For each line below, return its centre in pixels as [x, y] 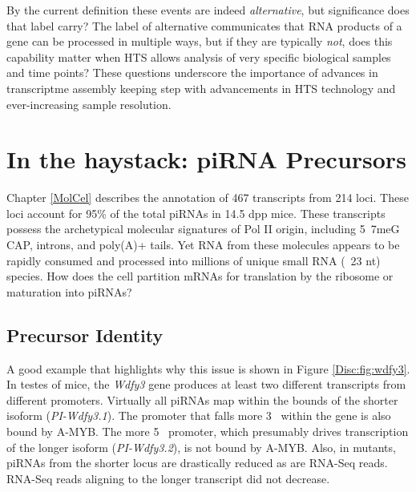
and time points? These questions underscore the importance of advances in [192, 73]
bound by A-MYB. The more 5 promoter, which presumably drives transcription [208, 432]
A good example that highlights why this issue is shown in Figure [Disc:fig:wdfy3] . [208, 368]
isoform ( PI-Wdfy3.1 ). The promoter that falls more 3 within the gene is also [199, 415]
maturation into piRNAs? [69, 291]
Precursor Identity [85, 335]
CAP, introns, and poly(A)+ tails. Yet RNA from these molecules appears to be [203, 245]
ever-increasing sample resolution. [89, 104]
